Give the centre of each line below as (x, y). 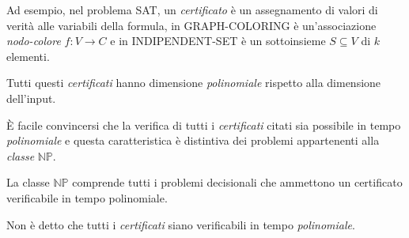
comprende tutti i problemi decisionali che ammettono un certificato (237, 182)
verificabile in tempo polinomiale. (87, 197)
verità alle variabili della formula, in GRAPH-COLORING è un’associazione (191, 25)
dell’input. (31, 98)
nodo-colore (34, 41)
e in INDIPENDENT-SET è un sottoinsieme (218, 41)
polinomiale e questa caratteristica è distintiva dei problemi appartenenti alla (193, 140)
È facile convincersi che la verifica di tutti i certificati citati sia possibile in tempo (204, 125)
